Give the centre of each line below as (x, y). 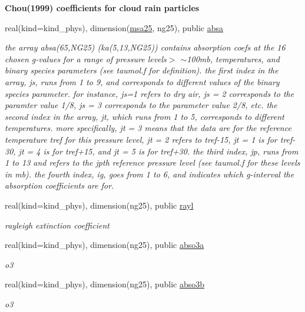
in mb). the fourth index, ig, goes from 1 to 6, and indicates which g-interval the (150, 174)
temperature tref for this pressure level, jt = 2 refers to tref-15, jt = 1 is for (141, 139)
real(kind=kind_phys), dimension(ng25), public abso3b (105, 284)
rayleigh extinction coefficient (57, 225)
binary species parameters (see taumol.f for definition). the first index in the (142, 70)
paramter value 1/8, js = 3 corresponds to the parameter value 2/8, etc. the (141, 105)
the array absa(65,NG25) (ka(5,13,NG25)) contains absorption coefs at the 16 (145, 47)
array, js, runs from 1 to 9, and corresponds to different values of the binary (142, 81)
